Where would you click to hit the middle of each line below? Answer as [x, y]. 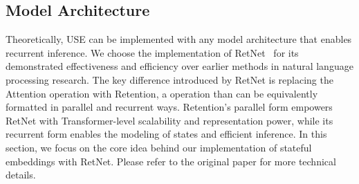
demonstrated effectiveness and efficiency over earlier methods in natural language [179, 66]
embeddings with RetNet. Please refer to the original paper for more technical [171, 161]
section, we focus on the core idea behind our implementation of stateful [159, 147]
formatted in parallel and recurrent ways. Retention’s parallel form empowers [169, 107]
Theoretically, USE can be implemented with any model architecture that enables [179, 39]
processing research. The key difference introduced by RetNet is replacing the [169, 79]
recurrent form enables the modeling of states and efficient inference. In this [166, 134]
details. [21, 175]
